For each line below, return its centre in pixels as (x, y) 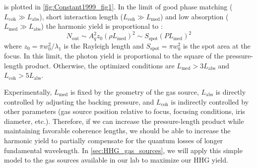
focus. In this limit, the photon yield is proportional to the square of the (114, 56)
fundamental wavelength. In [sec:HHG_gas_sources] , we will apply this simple (123, 150)
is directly (231, 91)
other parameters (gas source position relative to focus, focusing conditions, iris (125, 111)
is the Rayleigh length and (104, 45)
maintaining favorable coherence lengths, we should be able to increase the (117, 131)
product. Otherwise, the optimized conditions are (100, 65)
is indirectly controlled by (210, 101)
